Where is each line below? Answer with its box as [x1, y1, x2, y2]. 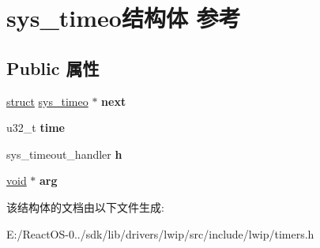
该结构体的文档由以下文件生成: [6, 198, 164, 215]
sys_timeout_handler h [6, 145, 122, 162]
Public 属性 [6, 55, 100, 80]
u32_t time [6, 119, 65, 136]
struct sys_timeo [6, 92, 88, 109]
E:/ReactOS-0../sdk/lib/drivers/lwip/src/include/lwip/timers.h [6, 225, 314, 242]
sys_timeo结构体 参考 [6, 2, 241, 34]
